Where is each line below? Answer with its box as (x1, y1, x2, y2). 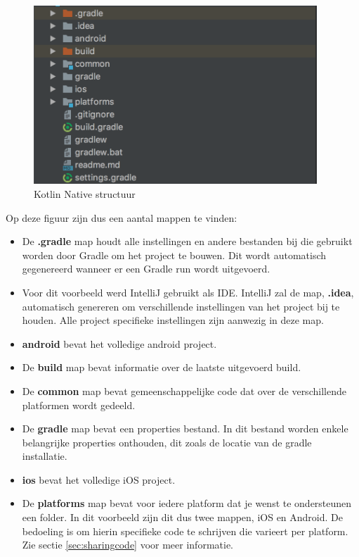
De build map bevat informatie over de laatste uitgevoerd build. (22, 360, 301, 375)
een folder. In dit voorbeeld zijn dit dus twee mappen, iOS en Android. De (22, 510, 343, 525)
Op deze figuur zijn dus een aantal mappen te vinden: (6, 210, 237, 225)
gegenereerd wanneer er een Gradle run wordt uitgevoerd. (22, 261, 270, 276)
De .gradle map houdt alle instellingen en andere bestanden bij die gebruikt (22, 234, 353, 249)
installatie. (22, 449, 67, 463)
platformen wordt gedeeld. (22, 397, 136, 412)
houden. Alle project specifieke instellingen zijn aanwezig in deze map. (22, 313, 324, 327)
